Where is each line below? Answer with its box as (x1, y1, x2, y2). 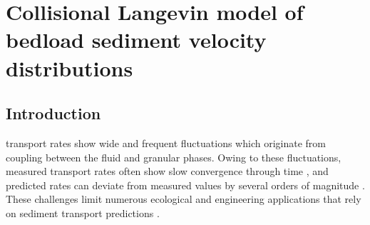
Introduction (6, 102, 101, 124)
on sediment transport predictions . (6, 205, 160, 220)
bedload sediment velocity (6, 25, 267, 54)
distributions (6, 53, 133, 82)
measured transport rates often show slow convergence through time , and (6, 164, 329, 179)
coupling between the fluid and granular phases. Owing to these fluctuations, (6, 149, 341, 164)
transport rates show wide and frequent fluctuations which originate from (6, 135, 326, 150)
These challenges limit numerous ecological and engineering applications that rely (6, 191, 361, 206)
